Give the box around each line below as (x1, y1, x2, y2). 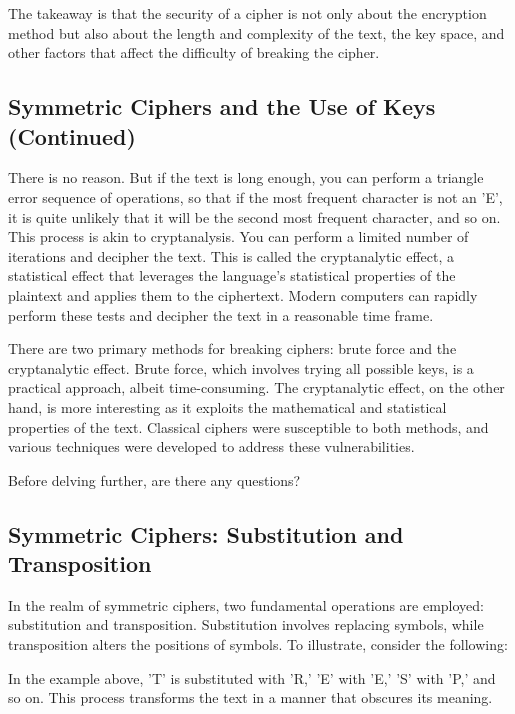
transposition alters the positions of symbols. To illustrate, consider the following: (8, 634, 508, 655)
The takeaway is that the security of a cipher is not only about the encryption (8, 3, 487, 23)
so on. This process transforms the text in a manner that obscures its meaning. (8, 687, 493, 708)
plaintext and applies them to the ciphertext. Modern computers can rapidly (8, 284, 478, 305)
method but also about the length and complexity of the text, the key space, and (8, 22, 505, 43)
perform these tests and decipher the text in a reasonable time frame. (8, 304, 434, 325)
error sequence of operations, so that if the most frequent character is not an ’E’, (8, 186, 503, 207)
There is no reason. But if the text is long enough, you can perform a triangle (8, 167, 484, 188)
